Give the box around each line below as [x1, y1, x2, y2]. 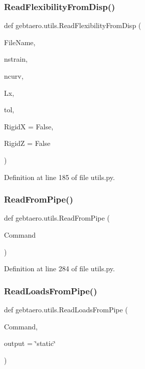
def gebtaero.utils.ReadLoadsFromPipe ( [4, 304, 128, 314]
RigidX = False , [4, 121, 54, 131]
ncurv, [4, 71, 24, 81]
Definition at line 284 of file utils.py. [4, 263, 115, 274]
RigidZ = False [4, 138, 51, 148]
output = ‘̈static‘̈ [4, 338, 56, 348]
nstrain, [4, 54, 28, 64]
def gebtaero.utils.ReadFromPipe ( [4, 213, 110, 223]
